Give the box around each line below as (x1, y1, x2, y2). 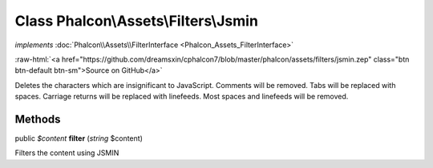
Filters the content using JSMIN (14, 148, 119, 158)
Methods (14, 112, 61, 126)
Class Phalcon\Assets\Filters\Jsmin (14, 12, 258, 30)
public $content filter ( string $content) (14, 134, 144, 143)
